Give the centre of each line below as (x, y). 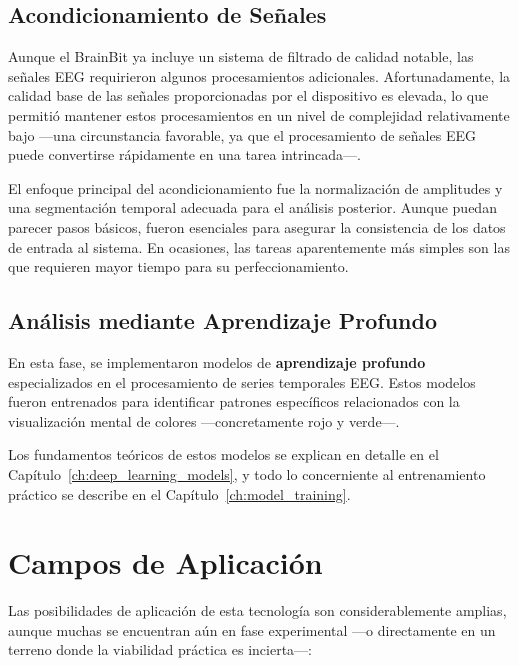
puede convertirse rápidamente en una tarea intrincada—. (185, 154)
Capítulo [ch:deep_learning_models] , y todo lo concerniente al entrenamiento (247, 473)
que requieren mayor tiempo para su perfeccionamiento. (178, 266)
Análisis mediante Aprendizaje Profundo (222, 320)
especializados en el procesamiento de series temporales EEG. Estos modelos (242, 381)
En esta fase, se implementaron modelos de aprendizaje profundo (217, 361)
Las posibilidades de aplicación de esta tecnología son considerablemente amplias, (257, 610)
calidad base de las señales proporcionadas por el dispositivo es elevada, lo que (248, 95)
